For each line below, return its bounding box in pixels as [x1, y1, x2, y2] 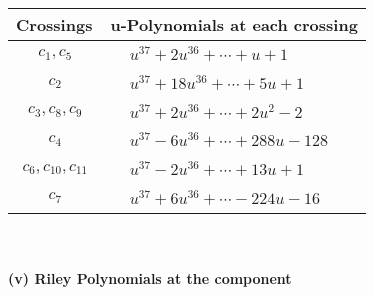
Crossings [16, 13, 93, 36]
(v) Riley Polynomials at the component [8, 268, 292, 289]
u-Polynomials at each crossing [110, 13, 358, 36]
